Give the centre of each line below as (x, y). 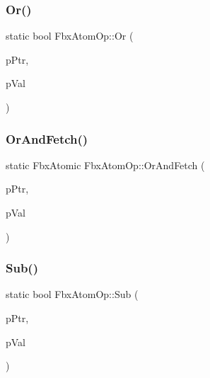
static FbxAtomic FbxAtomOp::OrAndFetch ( (105, 165)
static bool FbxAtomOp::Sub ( (72, 294)
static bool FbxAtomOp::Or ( (70, 36)
